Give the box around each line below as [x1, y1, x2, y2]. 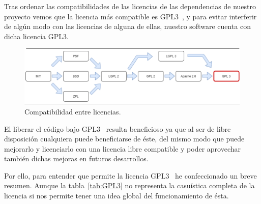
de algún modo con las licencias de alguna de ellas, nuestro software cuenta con [4, 21, 251, 32]
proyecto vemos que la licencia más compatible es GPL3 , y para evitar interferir [4, 11, 257, 21]
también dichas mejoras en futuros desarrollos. [4, 153, 149, 164]
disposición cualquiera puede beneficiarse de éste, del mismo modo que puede [4, 133, 245, 144]
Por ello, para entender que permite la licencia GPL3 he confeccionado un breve [4, 170, 257, 181]
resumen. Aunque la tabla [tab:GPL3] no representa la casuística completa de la [4, 180, 255, 191]
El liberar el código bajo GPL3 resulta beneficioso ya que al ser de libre [4, 123, 231, 134]
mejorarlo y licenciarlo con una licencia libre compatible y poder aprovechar [4, 143, 241, 154]
